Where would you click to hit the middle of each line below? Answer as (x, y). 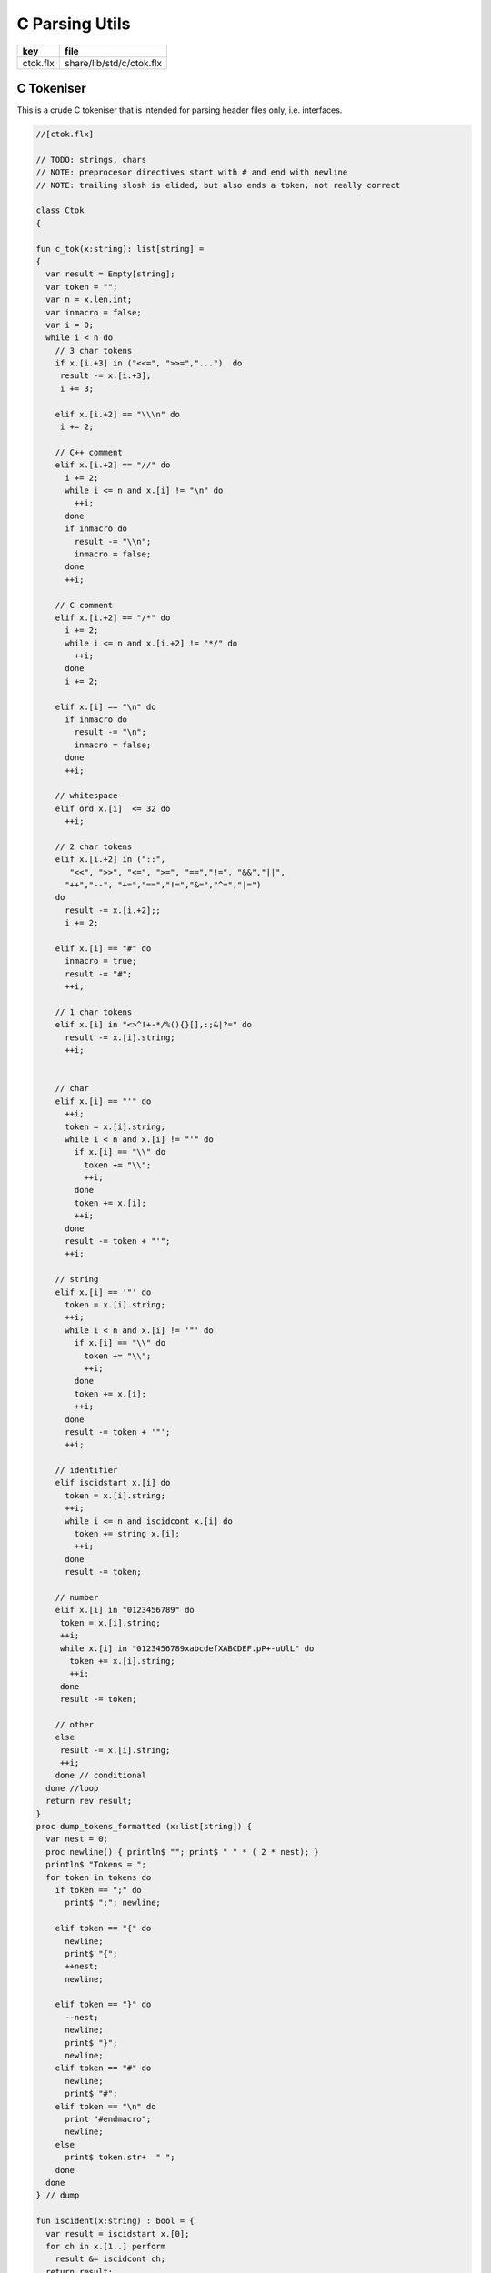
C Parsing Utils (74, 24)
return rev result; (89, 1801)
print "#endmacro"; (108, 2119)
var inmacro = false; (94, 312)
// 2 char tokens (94, 846)
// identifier (86, 1470)
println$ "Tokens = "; (96, 1865)
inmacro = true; (101, 961)
